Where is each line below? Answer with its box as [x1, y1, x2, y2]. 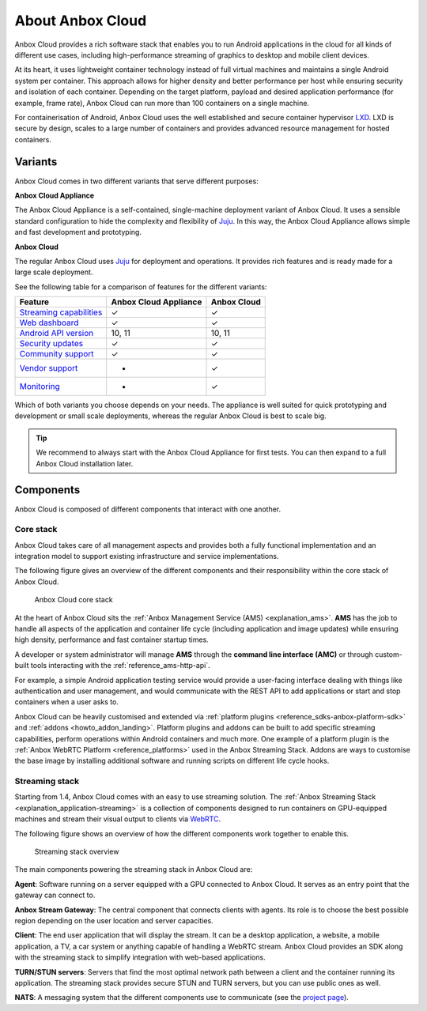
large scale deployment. [14, 267, 93, 277]
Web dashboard [19, 317, 79, 328]
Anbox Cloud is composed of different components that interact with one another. [14, 504, 282, 514]
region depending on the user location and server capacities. [14, 916, 213, 925]
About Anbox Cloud [14, 12, 147, 29]
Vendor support [19, 363, 78, 374]
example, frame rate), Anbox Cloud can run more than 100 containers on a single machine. [14, 98, 310, 108]
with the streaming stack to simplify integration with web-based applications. [14, 953, 266, 962]
